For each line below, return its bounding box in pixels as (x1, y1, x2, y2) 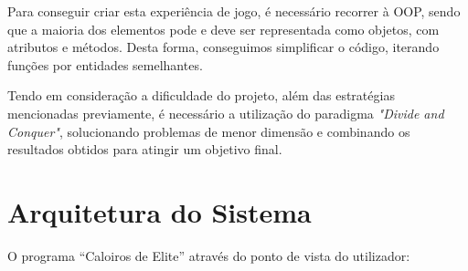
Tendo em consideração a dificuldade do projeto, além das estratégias (7, 86, 395, 105)
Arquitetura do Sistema (7, 193, 312, 230)
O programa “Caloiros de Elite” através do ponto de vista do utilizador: (7, 245, 410, 265)
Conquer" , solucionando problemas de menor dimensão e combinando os (7, 121, 410, 141)
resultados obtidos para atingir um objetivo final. (7, 140, 282, 159)
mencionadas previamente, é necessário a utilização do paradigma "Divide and (7, 103, 444, 122)
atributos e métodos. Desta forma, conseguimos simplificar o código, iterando (7, 37, 440, 57)
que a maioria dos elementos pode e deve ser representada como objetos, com (7, 19, 440, 38)
